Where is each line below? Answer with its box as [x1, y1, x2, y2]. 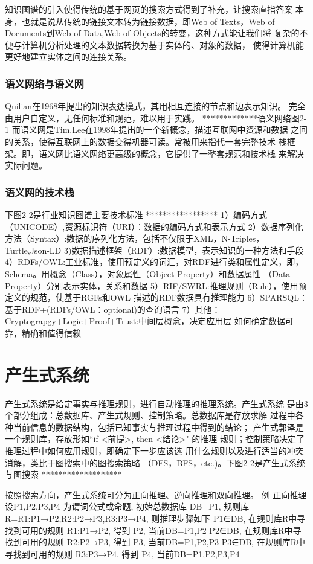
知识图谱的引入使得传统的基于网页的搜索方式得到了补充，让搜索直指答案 [5, 3, 292, 15]
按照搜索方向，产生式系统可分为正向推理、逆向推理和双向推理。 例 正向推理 [5, 488, 307, 501]
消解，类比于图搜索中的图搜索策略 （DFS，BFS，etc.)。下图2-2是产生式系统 [5, 456, 305, 469]
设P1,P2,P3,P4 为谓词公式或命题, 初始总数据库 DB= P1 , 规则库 [5, 500, 250, 513]
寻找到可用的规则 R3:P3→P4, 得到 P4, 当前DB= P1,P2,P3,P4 [5, 547, 240, 560]
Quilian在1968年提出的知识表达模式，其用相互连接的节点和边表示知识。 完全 [5, 100, 306, 112]
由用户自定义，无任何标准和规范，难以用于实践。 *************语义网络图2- [5, 111, 307, 124]
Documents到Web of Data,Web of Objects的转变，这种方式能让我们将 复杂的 [5, 27, 300, 39]
